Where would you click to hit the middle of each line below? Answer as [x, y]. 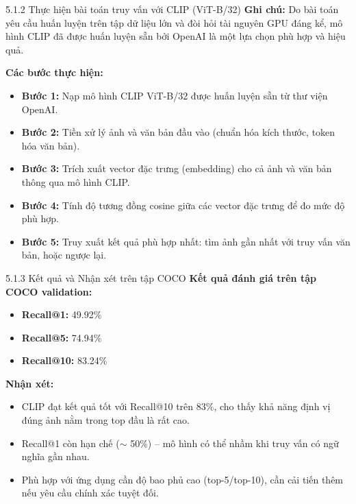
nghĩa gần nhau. [55, 456]
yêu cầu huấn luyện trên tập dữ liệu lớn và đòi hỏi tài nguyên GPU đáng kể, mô [174, 22]
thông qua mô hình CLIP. [76, 181]
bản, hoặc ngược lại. [64, 255]
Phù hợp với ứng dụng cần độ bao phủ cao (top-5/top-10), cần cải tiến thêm [182, 479]
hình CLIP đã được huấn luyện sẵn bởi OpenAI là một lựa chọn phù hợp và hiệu [176, 36]
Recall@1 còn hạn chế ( [71, 443]
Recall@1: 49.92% [62, 314]
